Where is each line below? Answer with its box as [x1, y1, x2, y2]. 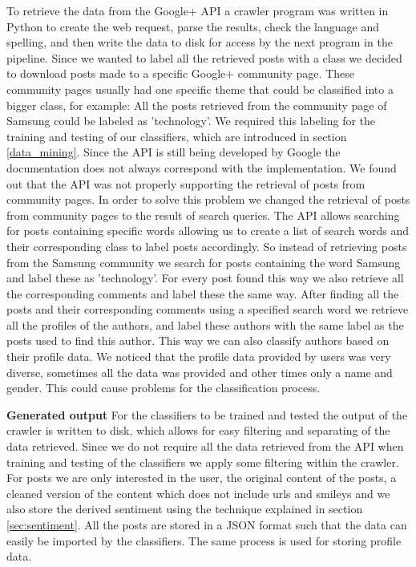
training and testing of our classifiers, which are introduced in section [6, 128, 347, 144]
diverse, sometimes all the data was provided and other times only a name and [6, 363, 393, 380]
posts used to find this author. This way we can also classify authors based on [6, 332, 390, 349]
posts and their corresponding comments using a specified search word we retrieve [6, 301, 409, 318]
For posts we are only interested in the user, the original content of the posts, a [6, 469, 397, 486]
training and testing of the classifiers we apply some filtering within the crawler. [6, 453, 399, 470]
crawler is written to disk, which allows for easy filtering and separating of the [6, 422, 390, 439]
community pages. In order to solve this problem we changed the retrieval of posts [6, 191, 410, 208]
